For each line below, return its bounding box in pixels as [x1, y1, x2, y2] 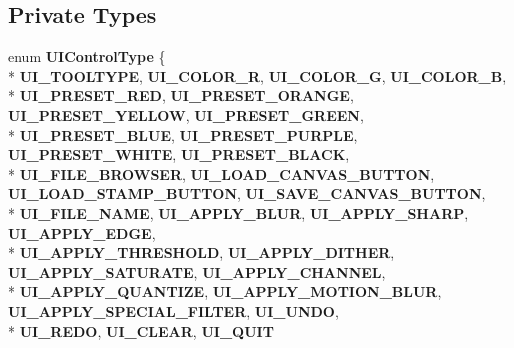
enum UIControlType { [8, 46, 166, 67]
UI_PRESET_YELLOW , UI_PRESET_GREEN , [8, 104, 364, 125]
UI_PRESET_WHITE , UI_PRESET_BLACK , [8, 144, 350, 165]
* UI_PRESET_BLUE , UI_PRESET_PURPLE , [8, 124, 358, 145]
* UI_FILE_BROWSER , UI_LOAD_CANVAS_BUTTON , [8, 163, 435, 184]
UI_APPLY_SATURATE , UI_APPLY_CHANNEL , [8, 261, 386, 282]
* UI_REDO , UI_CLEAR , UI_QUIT [8, 320, 274, 341]
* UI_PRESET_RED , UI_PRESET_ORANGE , [8, 85, 354, 106]
